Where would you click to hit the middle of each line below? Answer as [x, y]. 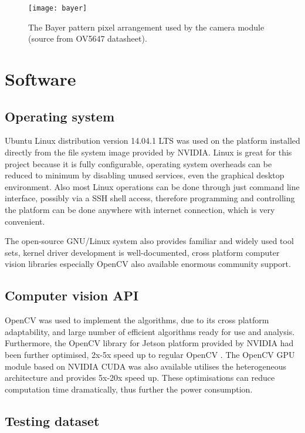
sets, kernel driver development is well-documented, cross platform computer [142, 252]
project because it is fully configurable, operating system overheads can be [138, 163]
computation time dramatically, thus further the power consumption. [129, 389]
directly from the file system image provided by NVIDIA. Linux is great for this [148, 152]
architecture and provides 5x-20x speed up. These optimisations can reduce [140, 378]
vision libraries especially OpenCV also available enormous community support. [148, 264]
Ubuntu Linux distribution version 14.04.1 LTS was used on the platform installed [152, 141]
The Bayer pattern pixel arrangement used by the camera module [146, 27]
